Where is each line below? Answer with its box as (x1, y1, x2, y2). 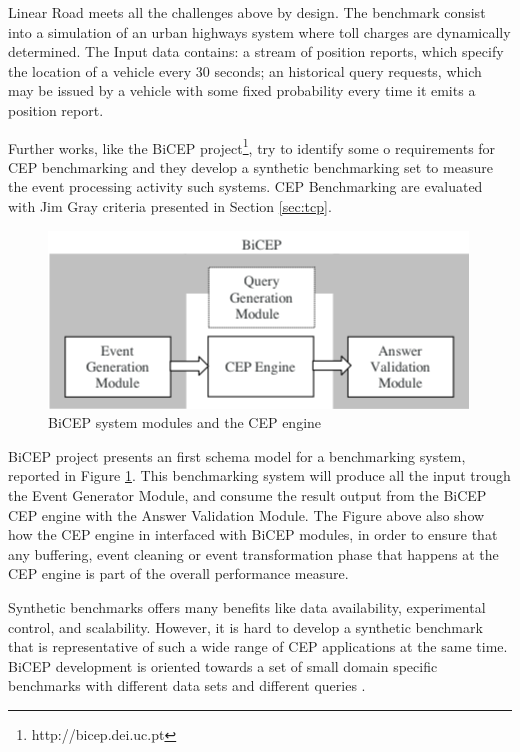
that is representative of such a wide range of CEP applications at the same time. (8, 636, 508, 657)
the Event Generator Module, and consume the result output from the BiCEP (8, 484, 487, 505)
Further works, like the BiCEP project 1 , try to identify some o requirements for (8, 134, 496, 158)
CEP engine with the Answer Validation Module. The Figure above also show (8, 504, 485, 525)
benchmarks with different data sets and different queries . (8, 675, 366, 696)
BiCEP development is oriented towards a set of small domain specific (8, 655, 438, 676)
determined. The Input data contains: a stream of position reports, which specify (8, 41, 504, 62)
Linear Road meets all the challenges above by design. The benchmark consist (8, 2, 486, 22)
